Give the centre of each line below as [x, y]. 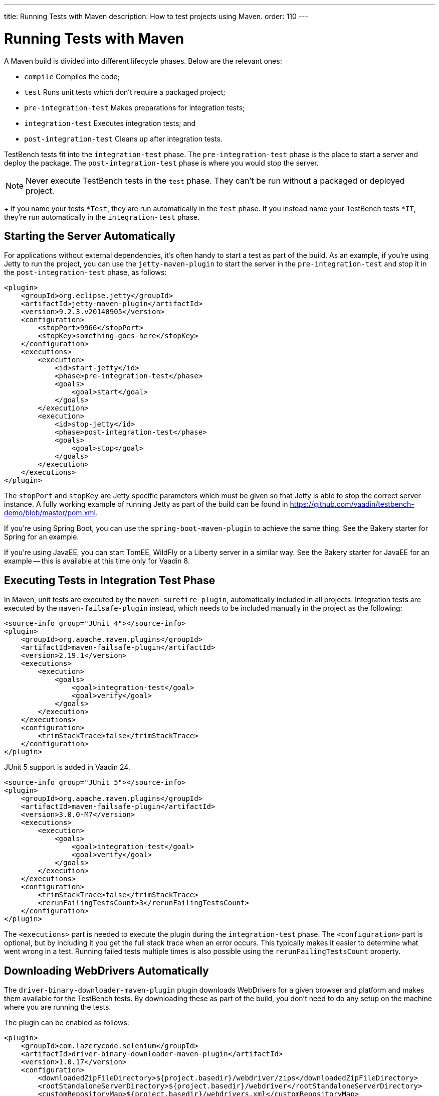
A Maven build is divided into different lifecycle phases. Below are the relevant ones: [143, 61]
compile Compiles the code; [72, 76]
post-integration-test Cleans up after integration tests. [123, 139]
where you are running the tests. [58, 1007]
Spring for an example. [42, 537]
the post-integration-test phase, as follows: [85, 272]
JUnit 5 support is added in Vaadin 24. [67, 767]
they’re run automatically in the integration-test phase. [102, 217]
